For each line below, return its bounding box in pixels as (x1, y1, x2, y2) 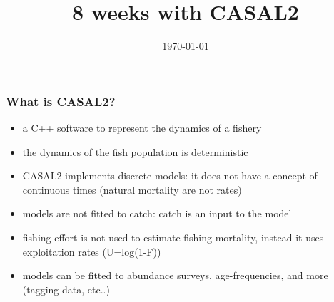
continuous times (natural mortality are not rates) (22, 182, 242, 197)
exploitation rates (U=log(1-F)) (22, 244, 161, 259)
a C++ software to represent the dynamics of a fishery (22, 120, 262, 135)
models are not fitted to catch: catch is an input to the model (22, 206, 292, 221)
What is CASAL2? (6, 92, 116, 110)
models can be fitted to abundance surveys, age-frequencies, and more (22, 268, 328, 283)
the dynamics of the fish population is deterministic (22, 144, 248, 159)
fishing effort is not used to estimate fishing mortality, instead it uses (22, 229, 324, 244)
